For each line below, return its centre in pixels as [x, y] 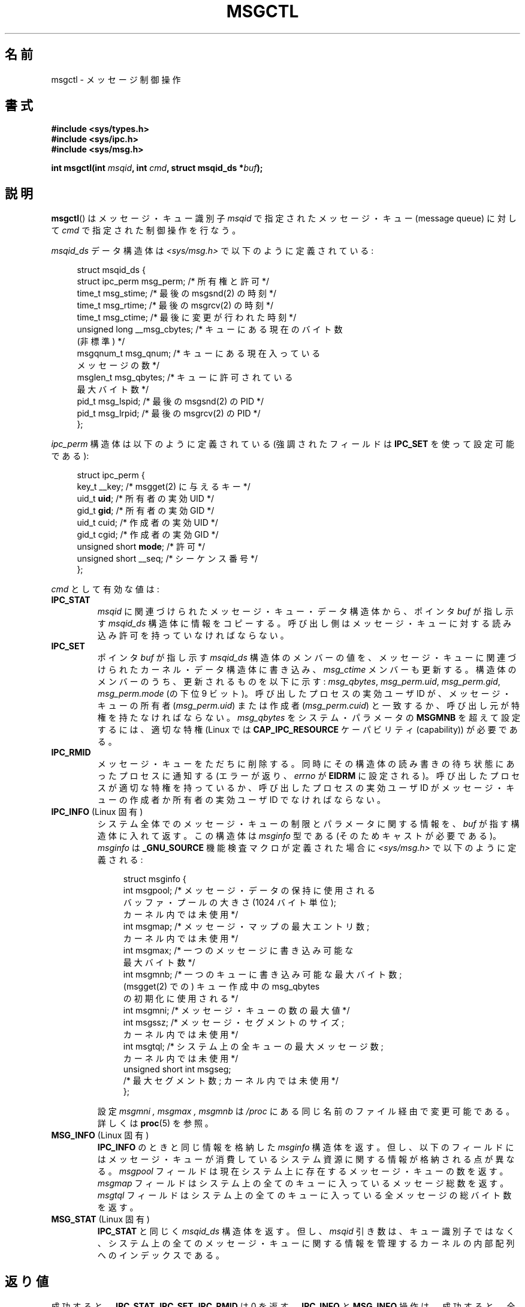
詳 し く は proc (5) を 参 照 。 [155, 1123]
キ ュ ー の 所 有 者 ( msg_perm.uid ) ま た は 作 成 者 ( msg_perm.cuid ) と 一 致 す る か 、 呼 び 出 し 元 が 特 [309, 706]
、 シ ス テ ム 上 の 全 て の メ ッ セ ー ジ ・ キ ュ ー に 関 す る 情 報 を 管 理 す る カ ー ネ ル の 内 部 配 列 [306, 1243]
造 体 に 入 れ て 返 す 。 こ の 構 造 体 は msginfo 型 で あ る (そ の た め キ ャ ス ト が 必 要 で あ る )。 [299, 836]
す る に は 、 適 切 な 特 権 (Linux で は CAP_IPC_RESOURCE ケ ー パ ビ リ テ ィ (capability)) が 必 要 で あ [307, 730]
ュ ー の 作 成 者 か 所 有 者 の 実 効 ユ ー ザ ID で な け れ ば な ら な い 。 [242, 800]
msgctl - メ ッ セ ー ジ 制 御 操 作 [116, 79]
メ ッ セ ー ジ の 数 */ [118, 365]
